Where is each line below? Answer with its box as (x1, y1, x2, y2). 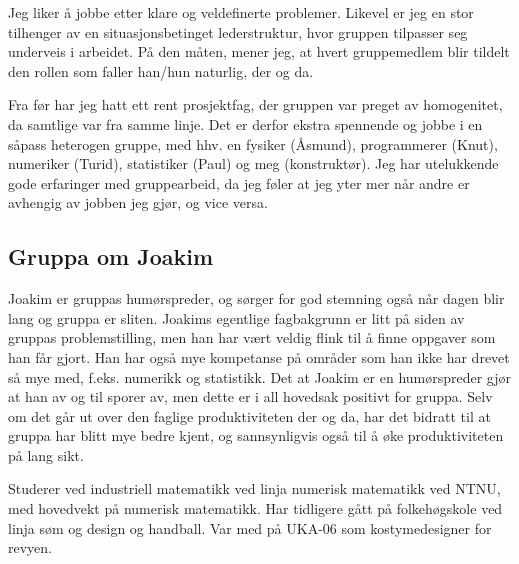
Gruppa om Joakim (8, 241, 214, 272)
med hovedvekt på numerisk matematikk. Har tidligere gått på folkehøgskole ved (8, 498, 503, 519)
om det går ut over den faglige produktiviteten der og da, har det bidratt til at (8, 405, 491, 426)
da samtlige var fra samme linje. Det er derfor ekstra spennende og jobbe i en (8, 113, 483, 134)
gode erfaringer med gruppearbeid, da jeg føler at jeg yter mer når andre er (8, 172, 470, 193)
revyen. (8, 537, 52, 558)
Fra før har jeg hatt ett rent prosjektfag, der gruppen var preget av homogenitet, (8, 94, 503, 115)
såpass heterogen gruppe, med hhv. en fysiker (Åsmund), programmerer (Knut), (8, 133, 498, 154)
